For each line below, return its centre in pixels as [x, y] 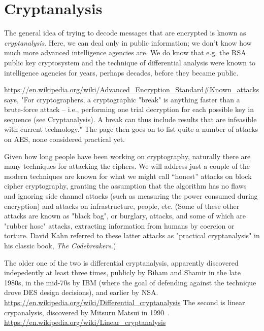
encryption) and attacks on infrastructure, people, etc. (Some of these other [122, 206]
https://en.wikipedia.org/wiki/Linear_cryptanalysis [85, 322]
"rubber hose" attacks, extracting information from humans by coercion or [119, 225]
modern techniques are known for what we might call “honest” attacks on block [128, 176]
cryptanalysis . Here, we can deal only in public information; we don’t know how [128, 42]
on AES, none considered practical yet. [64, 139]
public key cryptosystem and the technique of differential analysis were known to [130, 62]
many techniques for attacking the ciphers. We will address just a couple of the [127, 166]
